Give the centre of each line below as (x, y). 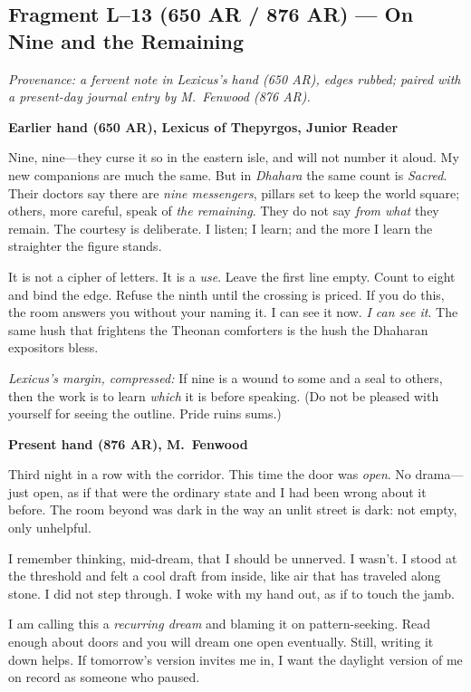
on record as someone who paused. (104, 677)
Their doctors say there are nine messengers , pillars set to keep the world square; (234, 192)
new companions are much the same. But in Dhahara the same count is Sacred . (228, 174)
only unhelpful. (50, 528)
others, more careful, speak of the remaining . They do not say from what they (224, 211)
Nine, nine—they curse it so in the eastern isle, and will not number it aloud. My (234, 157)
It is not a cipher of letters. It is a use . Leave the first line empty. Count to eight (232, 276)
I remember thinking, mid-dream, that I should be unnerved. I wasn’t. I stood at (233, 557)
